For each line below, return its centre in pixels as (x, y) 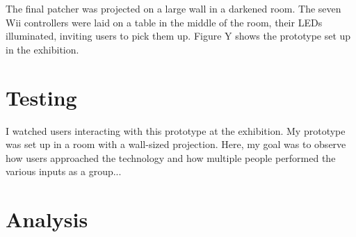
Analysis (47, 219)
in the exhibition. (42, 49)
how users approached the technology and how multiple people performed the (171, 157)
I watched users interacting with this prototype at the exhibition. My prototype (176, 130)
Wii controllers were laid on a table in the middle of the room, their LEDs (164, 22)
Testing (41, 97)
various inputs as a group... (64, 171)
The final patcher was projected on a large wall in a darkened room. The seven (173, 8)
